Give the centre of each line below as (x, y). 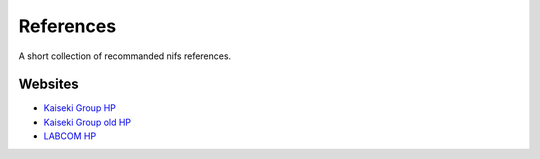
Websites (48, 84)
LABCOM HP (70, 136)
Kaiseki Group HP (80, 108)
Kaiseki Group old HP (87, 122)
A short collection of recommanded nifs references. (125, 56)
